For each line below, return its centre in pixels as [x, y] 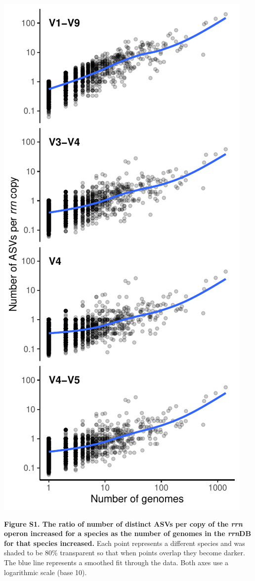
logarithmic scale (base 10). [45, 572]
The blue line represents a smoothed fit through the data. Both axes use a [116, 562]
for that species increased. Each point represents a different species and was [125, 543]
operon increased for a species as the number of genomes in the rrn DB [127, 533]
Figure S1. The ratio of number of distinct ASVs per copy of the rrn [123, 523]
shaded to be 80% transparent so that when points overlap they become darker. [125, 553]
